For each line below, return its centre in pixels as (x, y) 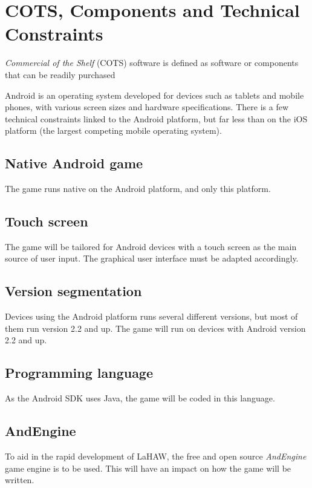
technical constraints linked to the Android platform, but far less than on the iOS (156, 118)
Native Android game (74, 163)
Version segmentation (73, 291)
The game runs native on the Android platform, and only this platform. (138, 189)
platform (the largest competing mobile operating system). (113, 130)
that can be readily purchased (60, 74)
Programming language (79, 373)
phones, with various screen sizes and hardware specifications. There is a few (147, 107)
